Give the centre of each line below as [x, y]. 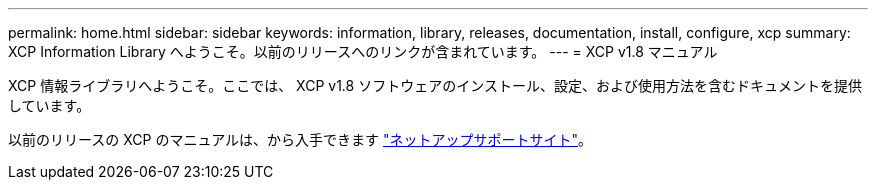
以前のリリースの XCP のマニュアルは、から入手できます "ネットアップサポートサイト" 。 [300, 139]
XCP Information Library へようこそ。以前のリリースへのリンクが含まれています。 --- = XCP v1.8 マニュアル [363, 51]
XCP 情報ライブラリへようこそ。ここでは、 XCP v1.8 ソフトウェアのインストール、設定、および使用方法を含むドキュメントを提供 [435, 85]
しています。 [49, 105]
